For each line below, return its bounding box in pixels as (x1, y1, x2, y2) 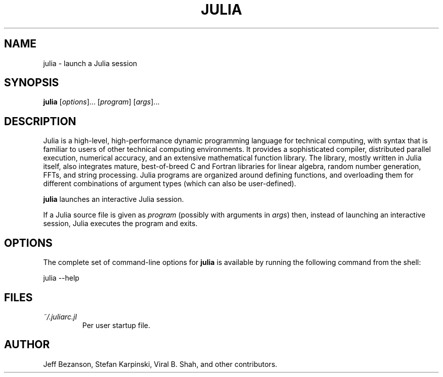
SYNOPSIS (4, 76, 59, 89)
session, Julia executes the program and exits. (43, 219, 198, 228)
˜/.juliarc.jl (43, 312, 77, 321)
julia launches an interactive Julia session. (43, 195, 184, 204)
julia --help (43, 274, 79, 283)
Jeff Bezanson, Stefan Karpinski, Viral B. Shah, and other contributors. (43, 359, 278, 368)
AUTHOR (4, 338, 50, 351)
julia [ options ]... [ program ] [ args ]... (43, 97, 160, 106)
